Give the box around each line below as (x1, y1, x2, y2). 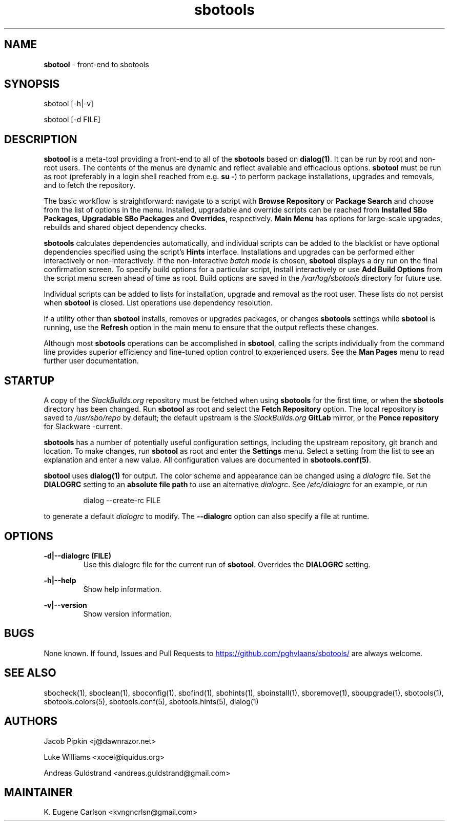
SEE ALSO (4, 666, 56, 680)
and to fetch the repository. (44, 181, 135, 190)
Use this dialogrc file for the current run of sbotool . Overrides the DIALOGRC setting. (83, 560, 371, 569)
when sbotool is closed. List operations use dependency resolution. (44, 298, 273, 308)
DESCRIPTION (4, 132, 77, 146)
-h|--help (44, 575, 76, 585)
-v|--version (44, 600, 87, 609)
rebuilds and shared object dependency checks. (44, 223, 207, 232)
